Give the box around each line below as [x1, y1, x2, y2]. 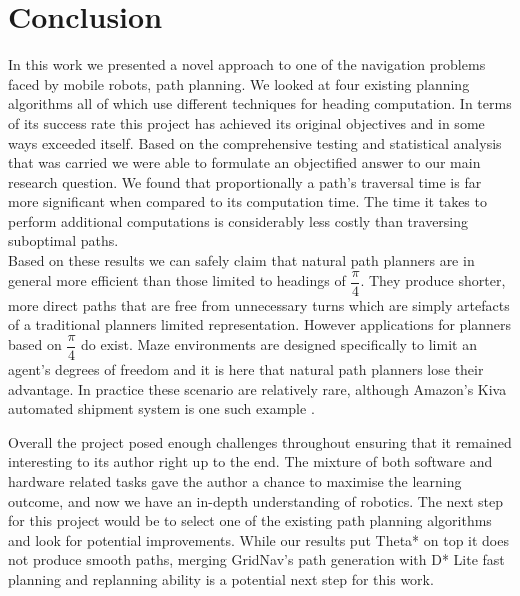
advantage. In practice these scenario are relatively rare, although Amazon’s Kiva [8, 378, 507, 399]
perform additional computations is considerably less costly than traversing [8, 210, 469, 231]
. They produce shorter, [360, 270, 506, 291]
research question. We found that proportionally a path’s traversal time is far [8, 171, 482, 192]
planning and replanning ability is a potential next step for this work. [8, 568, 434, 589]
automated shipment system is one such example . [8, 398, 315, 419]
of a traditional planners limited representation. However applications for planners [8, 314, 512, 335]
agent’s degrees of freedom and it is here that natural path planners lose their [8, 358, 484, 379]
